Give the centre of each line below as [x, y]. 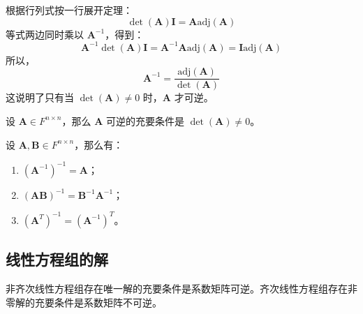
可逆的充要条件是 [145, 120]
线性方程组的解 [57, 259]
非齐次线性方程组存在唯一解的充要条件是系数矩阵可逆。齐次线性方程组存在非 [181, 288]
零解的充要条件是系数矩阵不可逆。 [84, 302]
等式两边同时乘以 [45, 34]
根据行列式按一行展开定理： [69, 10]
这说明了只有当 [40, 97]
